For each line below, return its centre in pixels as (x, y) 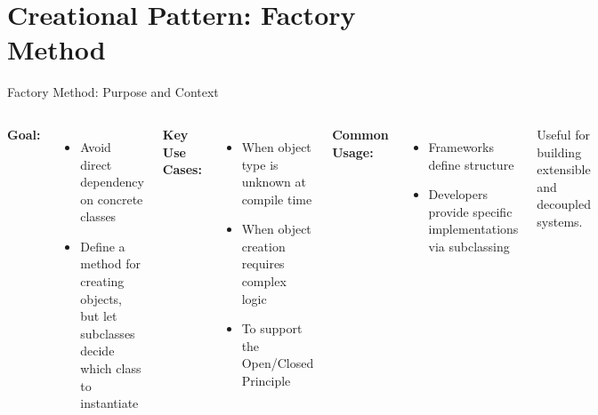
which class (111, 368)
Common (360, 134)
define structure (471, 164)
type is (260, 164)
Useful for (563, 134)
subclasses (108, 333)
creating (102, 281)
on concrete (112, 199)
